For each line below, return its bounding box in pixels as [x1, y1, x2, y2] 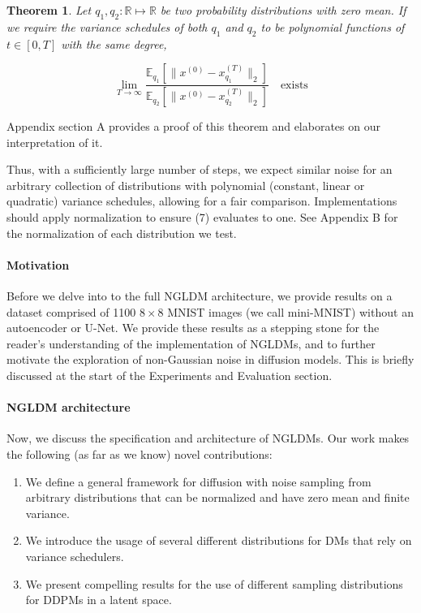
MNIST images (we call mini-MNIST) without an [167, 303, 414, 320]
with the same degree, [61, 35, 167, 52]
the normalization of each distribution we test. [6, 224, 237, 241]
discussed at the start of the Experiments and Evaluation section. [6, 366, 333, 383]
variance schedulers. [25, 547, 124, 564]
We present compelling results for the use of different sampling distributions [25, 575, 403, 592]
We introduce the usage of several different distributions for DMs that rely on [25, 532, 412, 549]
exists [280, 79, 308, 91]
